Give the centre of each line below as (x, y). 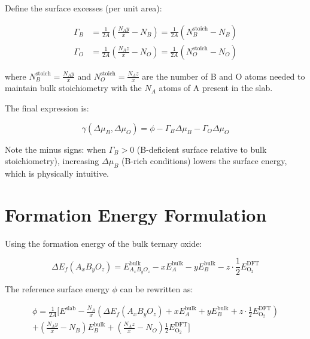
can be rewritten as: (156, 289)
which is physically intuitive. (57, 173)
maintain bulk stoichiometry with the (73, 88)
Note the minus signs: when (55, 149)
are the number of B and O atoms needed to (224, 76)
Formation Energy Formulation (136, 214)
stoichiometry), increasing (52, 161)
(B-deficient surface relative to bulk (202, 149)
